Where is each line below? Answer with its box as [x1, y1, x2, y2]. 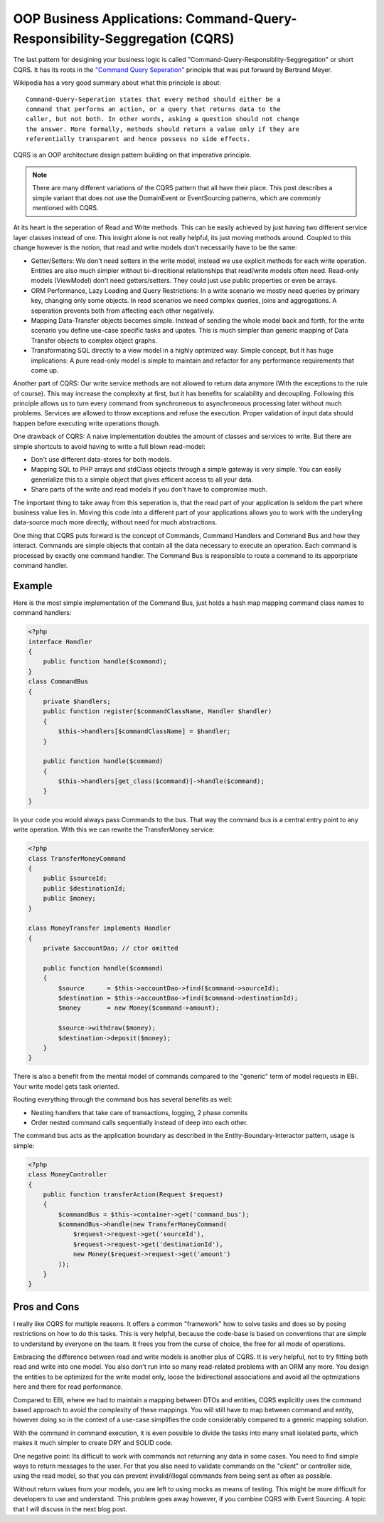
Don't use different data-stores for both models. [31, 455, 172, 464]
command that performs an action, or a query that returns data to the [26, 105, 281, 113]
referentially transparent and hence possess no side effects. [26, 135, 251, 143]
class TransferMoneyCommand [28, 854, 126, 862]
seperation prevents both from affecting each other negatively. [31, 306, 215, 315]
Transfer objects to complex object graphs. [31, 336, 158, 345]
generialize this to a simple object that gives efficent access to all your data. [31, 475, 254, 484]
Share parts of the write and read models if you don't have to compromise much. [31, 485, 268, 494]
